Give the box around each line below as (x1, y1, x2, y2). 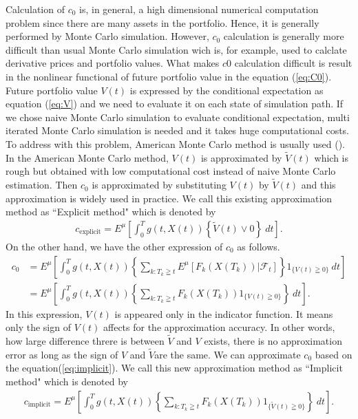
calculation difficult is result (234, 56, 352, 70)
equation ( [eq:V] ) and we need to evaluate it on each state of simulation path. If (6, 96, 344, 111)
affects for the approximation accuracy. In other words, (103, 320, 335, 334)
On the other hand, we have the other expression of (6, 239, 223, 253)
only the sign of (6, 320, 71, 334)
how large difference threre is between (6, 334, 165, 348)
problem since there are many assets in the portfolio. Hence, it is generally (6, 15, 319, 30)
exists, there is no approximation (204, 334, 342, 348)
